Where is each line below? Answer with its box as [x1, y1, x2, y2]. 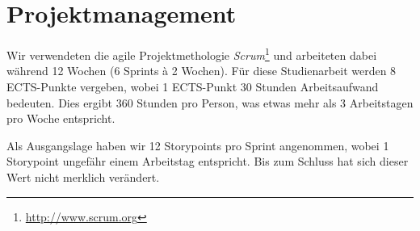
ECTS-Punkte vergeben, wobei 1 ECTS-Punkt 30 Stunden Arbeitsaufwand [6, 78, 379, 94]
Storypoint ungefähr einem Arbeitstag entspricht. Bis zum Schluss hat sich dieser [6, 153, 409, 170]
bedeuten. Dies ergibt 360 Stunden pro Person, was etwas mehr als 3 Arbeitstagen [6, 94, 414, 111]
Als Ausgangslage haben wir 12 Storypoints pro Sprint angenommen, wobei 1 [6, 136, 389, 153]
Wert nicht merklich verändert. [6, 168, 160, 185]
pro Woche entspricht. [6, 110, 115, 127]
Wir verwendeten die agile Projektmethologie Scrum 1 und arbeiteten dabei [6, 44, 377, 63]
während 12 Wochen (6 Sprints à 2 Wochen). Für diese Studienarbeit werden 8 [6, 62, 397, 79]
